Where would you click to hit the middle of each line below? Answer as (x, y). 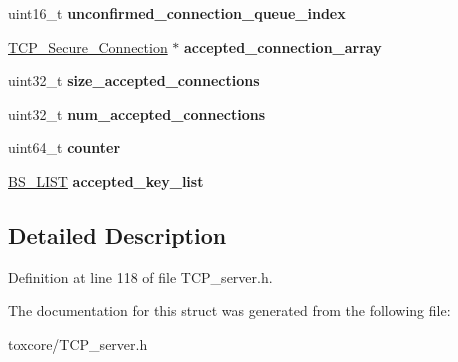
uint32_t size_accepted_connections (134, 80)
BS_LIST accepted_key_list (106, 180)
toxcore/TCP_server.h (78, 343)
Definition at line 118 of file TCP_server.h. (140, 276)
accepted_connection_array (283, 46)
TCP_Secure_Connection (88, 46)
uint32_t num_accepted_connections (137, 113)
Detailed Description (117, 234)
